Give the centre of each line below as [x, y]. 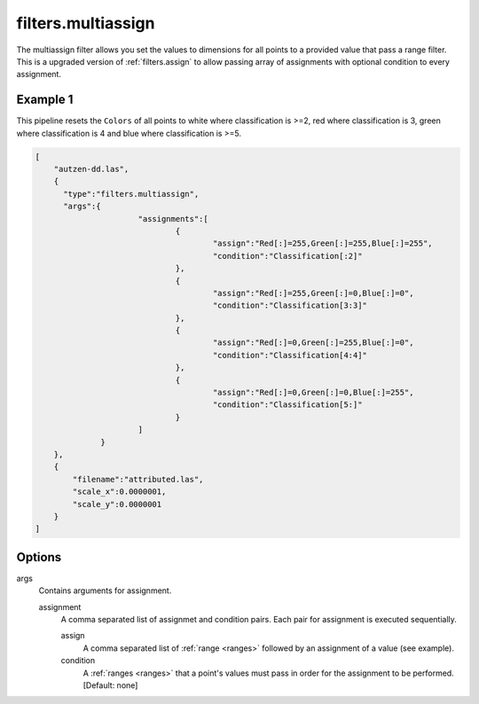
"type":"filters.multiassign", [131, 194]
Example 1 [45, 100]
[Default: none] [110, 685]
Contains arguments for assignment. [105, 591]
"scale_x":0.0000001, [119, 492]
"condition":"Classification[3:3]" [290, 305]
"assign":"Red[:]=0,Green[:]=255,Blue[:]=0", [313, 343]
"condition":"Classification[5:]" [287, 405]
